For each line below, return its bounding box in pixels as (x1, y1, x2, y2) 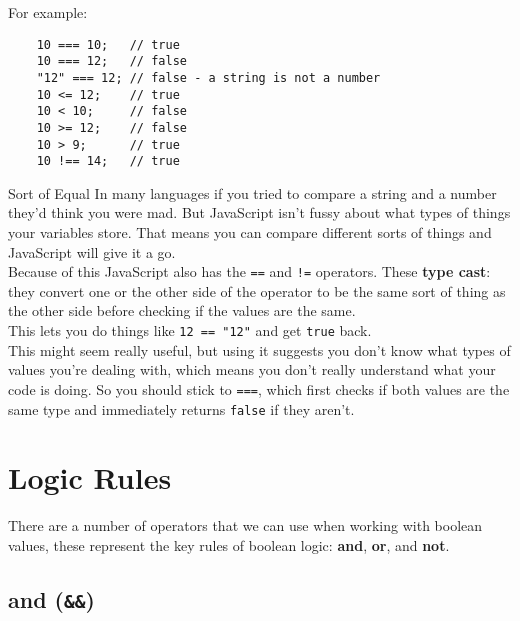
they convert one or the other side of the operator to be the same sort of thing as (8, 280, 506, 301)
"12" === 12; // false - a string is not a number (36, 70, 381, 85)
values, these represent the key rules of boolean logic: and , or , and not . (8, 534, 450, 555)
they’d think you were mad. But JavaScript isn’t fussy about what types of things (8, 202, 511, 223)
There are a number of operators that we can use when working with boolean (8, 515, 483, 536)
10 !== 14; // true (36, 154, 180, 169)
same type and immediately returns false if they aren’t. (8, 398, 355, 419)
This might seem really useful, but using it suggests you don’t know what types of (8, 339, 511, 360)
